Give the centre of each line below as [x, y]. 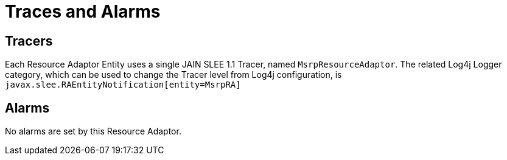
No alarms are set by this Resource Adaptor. [93, 131]
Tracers [29, 41]
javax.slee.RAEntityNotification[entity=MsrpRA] [123, 85]
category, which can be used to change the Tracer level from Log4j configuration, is [173, 75]
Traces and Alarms [83, 12]
